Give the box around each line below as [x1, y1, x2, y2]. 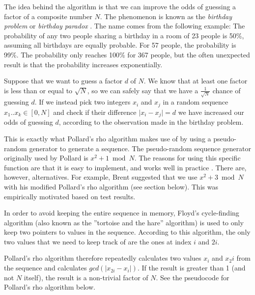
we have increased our [178, 107, 244, 117]
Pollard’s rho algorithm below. [4, 282, 95, 292]
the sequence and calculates [4, 263, 87, 273]
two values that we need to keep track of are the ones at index [4, 236, 192, 246]
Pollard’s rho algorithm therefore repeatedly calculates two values [4, 253, 201, 263]
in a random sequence [163, 97, 228, 107]
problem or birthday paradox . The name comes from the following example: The [4, 21, 245, 31]
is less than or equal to [4, 85, 73, 95]
